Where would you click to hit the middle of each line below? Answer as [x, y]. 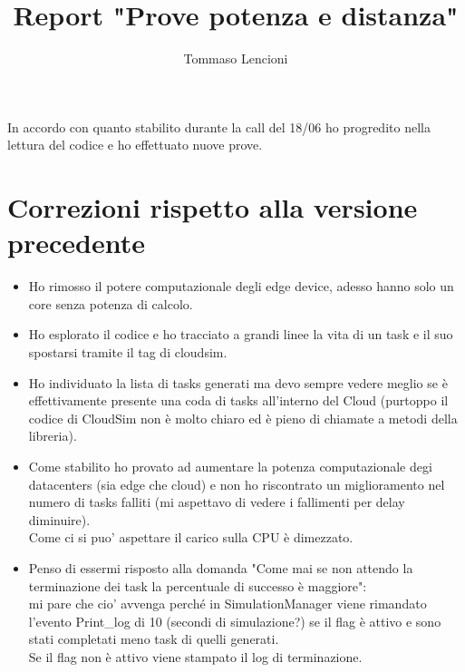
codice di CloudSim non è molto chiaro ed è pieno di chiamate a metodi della [243, 418]
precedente [76, 243]
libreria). [53, 436]
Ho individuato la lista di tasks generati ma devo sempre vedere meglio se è [238, 382]
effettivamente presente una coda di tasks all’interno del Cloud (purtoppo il [238, 400]
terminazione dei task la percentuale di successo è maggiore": [198, 585]
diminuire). [59, 519]
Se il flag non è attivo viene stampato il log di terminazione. [195, 656]
